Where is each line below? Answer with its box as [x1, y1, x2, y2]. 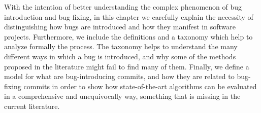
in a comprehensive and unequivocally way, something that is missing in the [4, 91, 241, 101]
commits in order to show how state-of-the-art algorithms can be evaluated [23, 81, 257, 91]
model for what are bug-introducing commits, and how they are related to [4, 71, 235, 82]
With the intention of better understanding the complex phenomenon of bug [4, 2, 242, 12]
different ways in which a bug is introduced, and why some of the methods [4, 51, 236, 61]
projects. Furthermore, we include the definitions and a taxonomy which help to [4, 31, 253, 42]
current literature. [4, 100, 60, 111]
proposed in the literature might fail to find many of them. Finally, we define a [4, 61, 249, 71]
